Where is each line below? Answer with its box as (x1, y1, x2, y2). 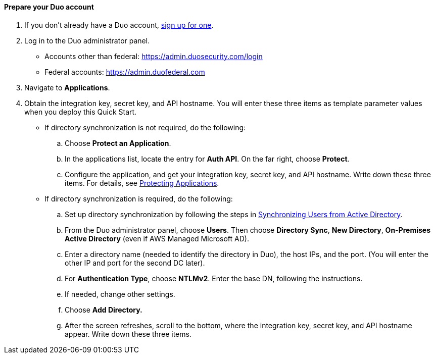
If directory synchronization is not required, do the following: (44, 123, 246, 132)
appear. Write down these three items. (65, 329, 191, 338)
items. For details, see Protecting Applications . (65, 178, 219, 187)
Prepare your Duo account (4, 3, 94, 11)
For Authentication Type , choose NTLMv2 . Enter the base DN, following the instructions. (65, 274, 363, 283)
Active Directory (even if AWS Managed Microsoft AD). (65, 234, 249, 243)
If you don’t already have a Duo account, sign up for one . (24, 20, 214, 29)
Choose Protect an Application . (65, 138, 171, 147)
